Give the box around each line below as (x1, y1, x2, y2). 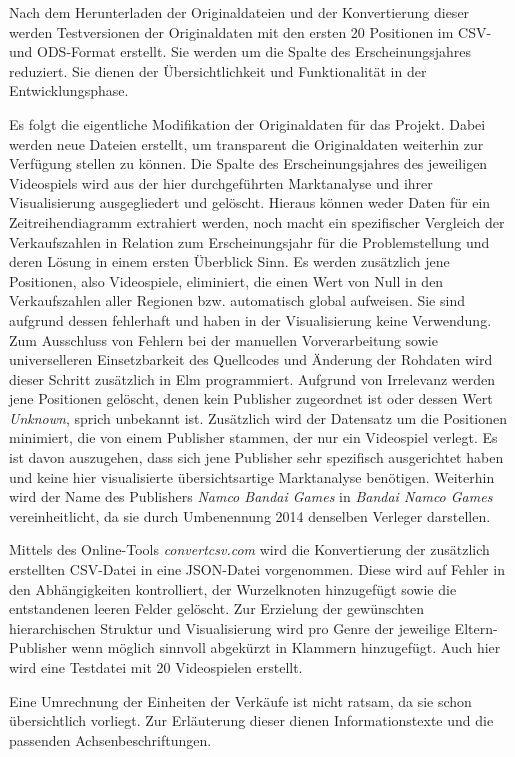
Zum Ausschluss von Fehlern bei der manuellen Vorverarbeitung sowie (9, 329, 438, 350)
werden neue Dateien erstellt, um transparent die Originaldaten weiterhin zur (9, 133, 484, 154)
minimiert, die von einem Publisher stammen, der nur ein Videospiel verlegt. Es (9, 427, 498, 448)
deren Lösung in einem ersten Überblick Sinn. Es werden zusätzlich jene (9, 251, 450, 272)
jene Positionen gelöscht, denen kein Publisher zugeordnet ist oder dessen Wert (9, 388, 493, 409)
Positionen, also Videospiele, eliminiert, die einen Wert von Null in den (9, 270, 444, 291)
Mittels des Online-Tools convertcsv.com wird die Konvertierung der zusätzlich (9, 539, 490, 560)
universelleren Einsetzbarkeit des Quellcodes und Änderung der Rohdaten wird (9, 349, 493, 370)
